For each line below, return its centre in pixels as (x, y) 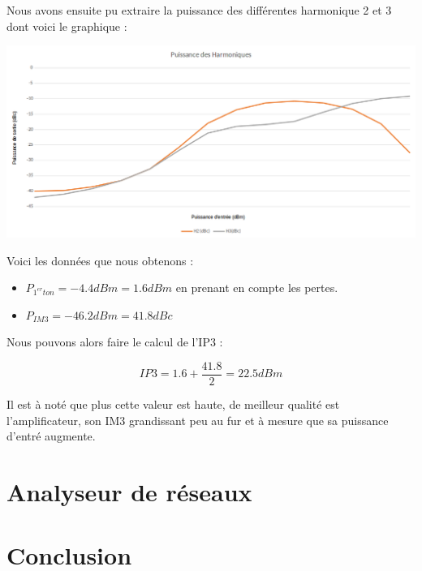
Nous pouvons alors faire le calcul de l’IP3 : (115, 342)
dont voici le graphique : (67, 26)
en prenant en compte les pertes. (257, 288)
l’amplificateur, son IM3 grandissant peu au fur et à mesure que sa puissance (198, 420)
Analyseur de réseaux (129, 491)
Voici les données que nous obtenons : (100, 260)
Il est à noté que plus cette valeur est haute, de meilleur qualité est (173, 404)
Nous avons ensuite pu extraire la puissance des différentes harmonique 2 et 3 (199, 10)
